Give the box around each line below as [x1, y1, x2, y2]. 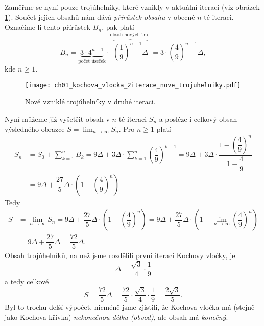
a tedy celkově [5, 275, 49, 286]
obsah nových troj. [110, 32, 151, 38]
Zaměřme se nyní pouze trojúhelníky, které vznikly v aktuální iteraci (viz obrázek [5, 2, 260, 12]
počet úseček [78, 58, 106, 64]
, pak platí [102, 21, 134, 32]
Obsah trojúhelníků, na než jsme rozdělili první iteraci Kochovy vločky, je [5, 250, 235, 261]
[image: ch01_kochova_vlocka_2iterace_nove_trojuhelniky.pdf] [25, 81, 241, 89]
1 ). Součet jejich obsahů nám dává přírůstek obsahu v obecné [5, 11, 195, 22]
